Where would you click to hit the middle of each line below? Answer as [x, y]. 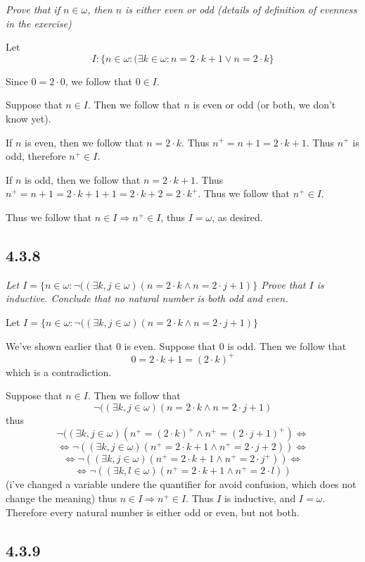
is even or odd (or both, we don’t [264, 105]
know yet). [28, 118]
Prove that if [33, 9]
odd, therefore [36, 156]
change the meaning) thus [61, 498]
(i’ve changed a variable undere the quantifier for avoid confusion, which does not [181, 484]
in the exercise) [39, 23]
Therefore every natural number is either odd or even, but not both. [153, 512]
